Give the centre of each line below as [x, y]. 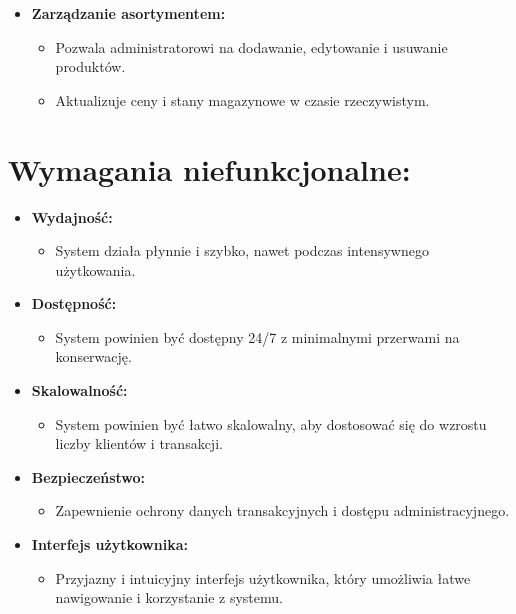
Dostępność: [74, 303]
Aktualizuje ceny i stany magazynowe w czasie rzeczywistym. [242, 99]
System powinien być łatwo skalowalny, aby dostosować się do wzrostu [271, 423]
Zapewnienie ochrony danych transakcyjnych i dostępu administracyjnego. [282, 510]
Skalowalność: [79, 390]
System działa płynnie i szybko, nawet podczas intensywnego [242, 250]
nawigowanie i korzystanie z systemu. [169, 597]
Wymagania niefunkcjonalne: [209, 168]
